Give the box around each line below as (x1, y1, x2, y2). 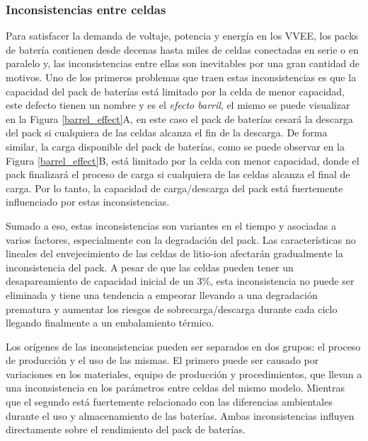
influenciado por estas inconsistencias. (6, 194, 170, 209)
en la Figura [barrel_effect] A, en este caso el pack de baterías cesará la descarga (6, 111, 353, 126)
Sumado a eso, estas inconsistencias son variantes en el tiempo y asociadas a (6, 218, 337, 233)
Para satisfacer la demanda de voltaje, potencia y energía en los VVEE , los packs (6, 28, 359, 43)
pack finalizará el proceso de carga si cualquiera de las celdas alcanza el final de (6, 167, 350, 182)
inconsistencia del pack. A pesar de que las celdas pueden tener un (6, 259, 294, 274)
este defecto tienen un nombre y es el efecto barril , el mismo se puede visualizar (6, 98, 350, 112)
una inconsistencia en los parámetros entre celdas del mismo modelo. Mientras (6, 380, 345, 395)
